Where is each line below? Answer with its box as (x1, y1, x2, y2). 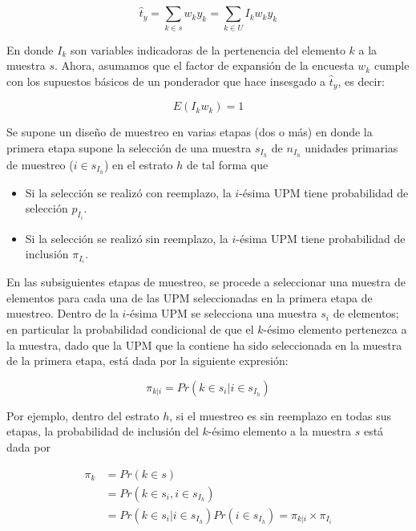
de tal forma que (186, 156, 269, 172)
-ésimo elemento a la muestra (208, 423, 351, 440)
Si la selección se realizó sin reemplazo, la (25, 229, 228, 246)
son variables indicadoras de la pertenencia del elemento (70, 41, 345, 58)
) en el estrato (103, 156, 173, 172)
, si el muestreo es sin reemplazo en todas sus (169, 407, 391, 424)
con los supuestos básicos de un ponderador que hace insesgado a (6, 72, 326, 89)
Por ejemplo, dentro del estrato (6, 407, 160, 424)
